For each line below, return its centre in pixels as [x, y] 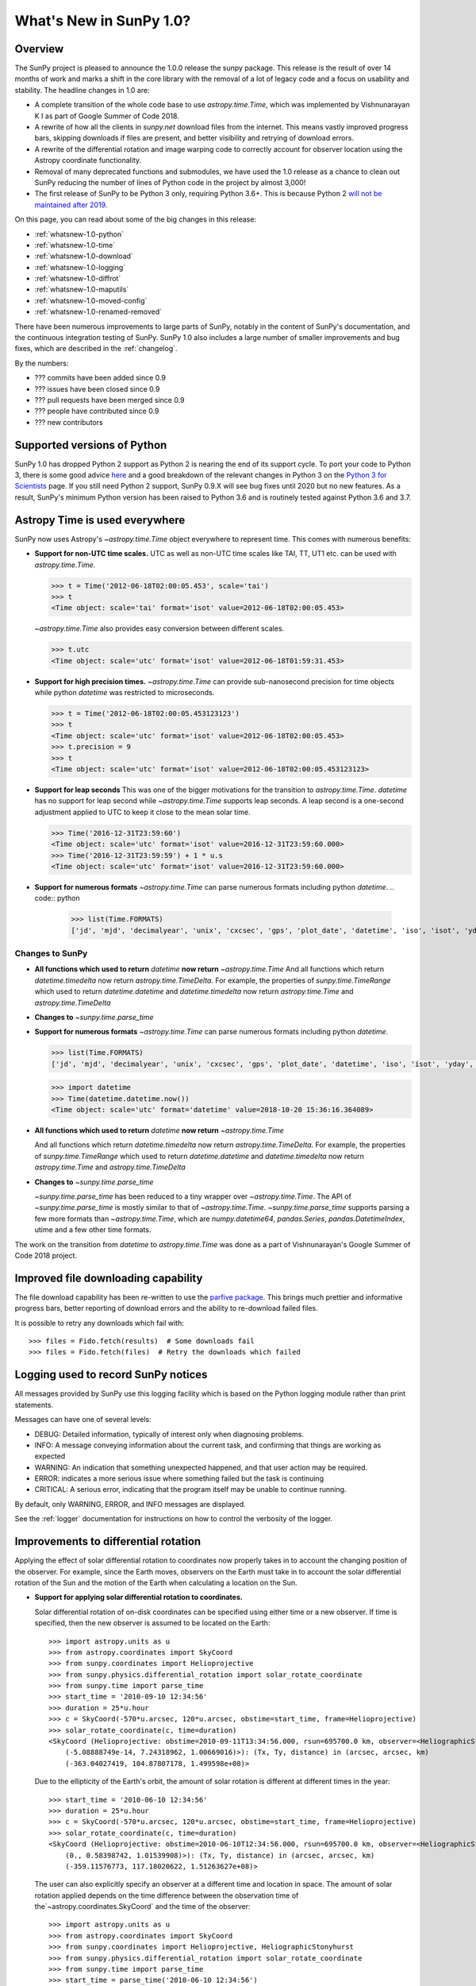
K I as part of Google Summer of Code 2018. [107, 116]
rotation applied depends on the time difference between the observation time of [167, 1895]
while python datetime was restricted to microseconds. [125, 693]
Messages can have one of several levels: [83, 1420]
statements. [34, 1404]
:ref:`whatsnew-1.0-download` [84, 256]
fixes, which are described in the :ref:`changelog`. [96, 349]
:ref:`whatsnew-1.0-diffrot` [78, 279]
